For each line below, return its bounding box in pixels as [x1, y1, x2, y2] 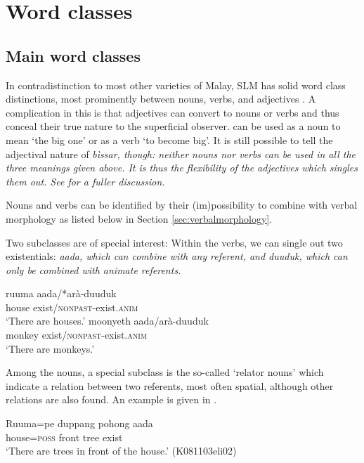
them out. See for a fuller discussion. [6, 174, 165, 188]
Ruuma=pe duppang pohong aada [6, 416, 153, 431]
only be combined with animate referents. [6, 262, 181, 277]
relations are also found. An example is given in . [6, 392, 217, 407]
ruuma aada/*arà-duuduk [6, 286, 117, 301]
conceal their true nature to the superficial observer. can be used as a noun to [6, 119, 341, 133]
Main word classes [6, 44, 141, 66]
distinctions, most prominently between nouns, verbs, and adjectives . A [6, 91, 316, 106]
